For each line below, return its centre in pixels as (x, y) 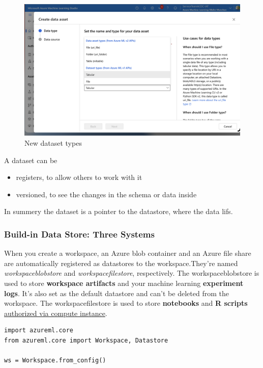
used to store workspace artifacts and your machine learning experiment (124, 283)
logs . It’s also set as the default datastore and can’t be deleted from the (116, 293)
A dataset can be (31, 160)
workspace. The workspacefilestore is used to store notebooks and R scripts (126, 303)
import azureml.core (39, 331)
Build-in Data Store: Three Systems (79, 234)
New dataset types (53, 142)
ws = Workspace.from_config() (55, 361)
